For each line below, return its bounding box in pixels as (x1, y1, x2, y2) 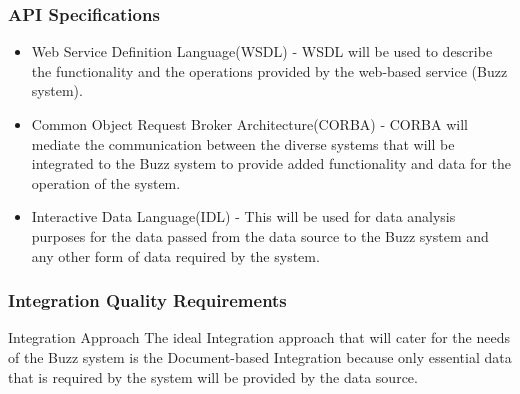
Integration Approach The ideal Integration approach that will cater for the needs (8, 327, 510, 348)
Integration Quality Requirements (8, 288, 287, 313)
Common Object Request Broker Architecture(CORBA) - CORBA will (31, 114, 468, 134)
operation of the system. (31, 172, 181, 193)
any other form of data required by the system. (31, 245, 320, 266)
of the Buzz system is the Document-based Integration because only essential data (8, 346, 512, 367)
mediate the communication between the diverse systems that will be (31, 133, 455, 154)
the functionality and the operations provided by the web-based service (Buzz (31, 60, 508, 81)
